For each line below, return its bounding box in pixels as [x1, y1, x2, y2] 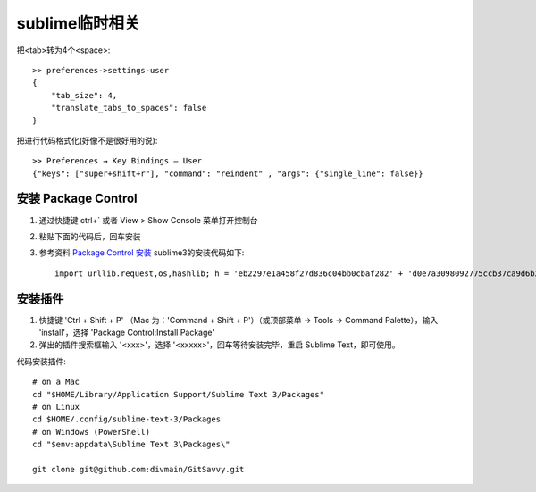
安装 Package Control [16, 191, 138, 206]
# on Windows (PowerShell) [32, 427, 151, 437]
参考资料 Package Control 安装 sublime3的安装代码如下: [38, 247, 245, 258]
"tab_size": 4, [50, 90, 118, 100]
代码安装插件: [16, 355, 67, 366]
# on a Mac [32, 377, 80, 388]
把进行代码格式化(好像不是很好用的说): [16, 135, 158, 146]
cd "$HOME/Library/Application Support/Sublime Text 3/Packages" [32, 389, 325, 399]
